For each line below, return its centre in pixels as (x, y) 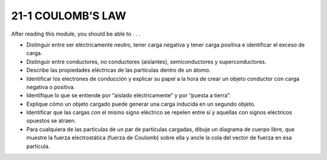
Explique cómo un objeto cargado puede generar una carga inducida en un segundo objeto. (141, 104)
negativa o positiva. (51, 87)
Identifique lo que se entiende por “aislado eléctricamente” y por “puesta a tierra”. (129, 95)
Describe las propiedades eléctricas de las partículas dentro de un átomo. (119, 70)
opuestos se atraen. (51, 121)
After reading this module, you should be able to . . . (76, 34)
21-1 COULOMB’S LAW (69, 16)
